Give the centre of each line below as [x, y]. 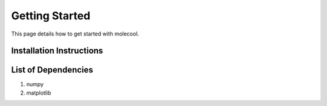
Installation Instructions [57, 51]
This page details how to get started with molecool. [75, 34]
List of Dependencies [52, 70]
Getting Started [51, 16]
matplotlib [39, 93]
